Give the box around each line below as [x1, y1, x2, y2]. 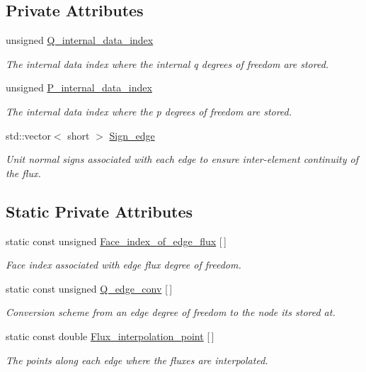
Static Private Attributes [6, 200, 193, 222]
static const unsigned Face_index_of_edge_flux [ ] [6, 233, 227, 248]
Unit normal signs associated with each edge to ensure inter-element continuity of [6, 152, 358, 167]
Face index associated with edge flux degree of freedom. [6, 257, 241, 272]
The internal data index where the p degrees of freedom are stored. [6, 103, 292, 118]
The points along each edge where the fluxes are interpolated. [6, 352, 268, 367]
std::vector [6, 128, 51, 142]
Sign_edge [109, 128, 155, 142]
